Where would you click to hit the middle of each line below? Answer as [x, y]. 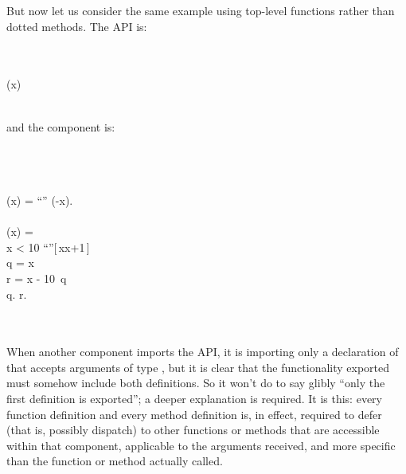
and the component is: [61, 126]
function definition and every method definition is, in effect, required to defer [194, 414]
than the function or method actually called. [115, 461]
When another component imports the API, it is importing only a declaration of [203, 352]
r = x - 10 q [37, 278]
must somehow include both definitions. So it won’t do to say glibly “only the [196, 383]
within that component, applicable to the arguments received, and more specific [201, 445]
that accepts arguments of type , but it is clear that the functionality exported [198, 367]
